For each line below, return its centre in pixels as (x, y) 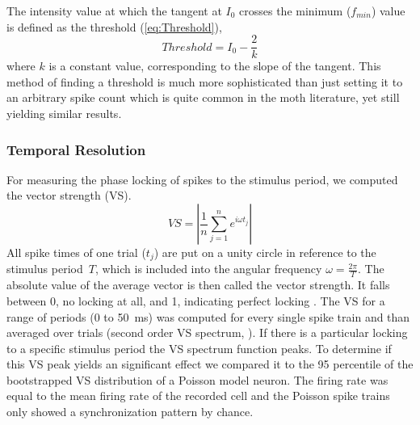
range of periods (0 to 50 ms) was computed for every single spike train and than (208, 316)
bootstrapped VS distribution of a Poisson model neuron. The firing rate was (197, 379)
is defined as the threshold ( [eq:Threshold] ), (114, 26)
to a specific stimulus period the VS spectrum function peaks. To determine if (199, 348)
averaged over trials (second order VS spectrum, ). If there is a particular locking (207, 332)
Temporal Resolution (76, 149)
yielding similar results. (64, 114)
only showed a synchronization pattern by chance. (130, 412)
